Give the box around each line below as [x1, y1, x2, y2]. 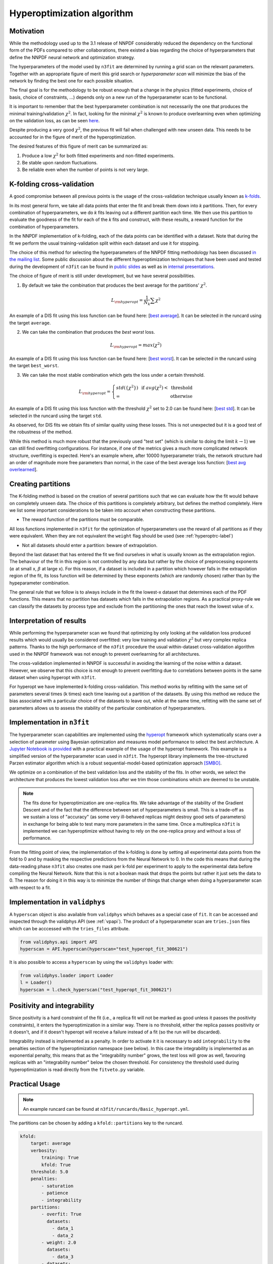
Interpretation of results [9, 616, 86, 625]
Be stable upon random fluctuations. [22, 159, 98, 165]
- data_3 [52, 1254, 74, 1259]
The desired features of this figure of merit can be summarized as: [9, 143, 148, 149]
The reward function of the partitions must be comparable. [22, 516, 144, 523]
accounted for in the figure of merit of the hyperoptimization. [9, 134, 136, 140]
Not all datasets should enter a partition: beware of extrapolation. [22, 542, 158, 548]
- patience [41, 1190, 68, 1196]
